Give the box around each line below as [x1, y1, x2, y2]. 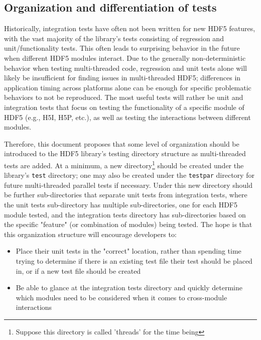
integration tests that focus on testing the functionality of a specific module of [4, 101, 244, 112]
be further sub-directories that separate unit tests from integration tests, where [4, 189, 247, 200]
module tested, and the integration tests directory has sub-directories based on [4, 209, 246, 219]
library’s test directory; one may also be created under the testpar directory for [4, 170, 254, 180]
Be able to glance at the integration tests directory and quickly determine [16, 282, 243, 293]
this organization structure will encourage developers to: [4, 229, 177, 239]
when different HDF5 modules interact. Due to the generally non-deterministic [4, 52, 246, 63]
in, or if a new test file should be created [16, 265, 141, 276]
